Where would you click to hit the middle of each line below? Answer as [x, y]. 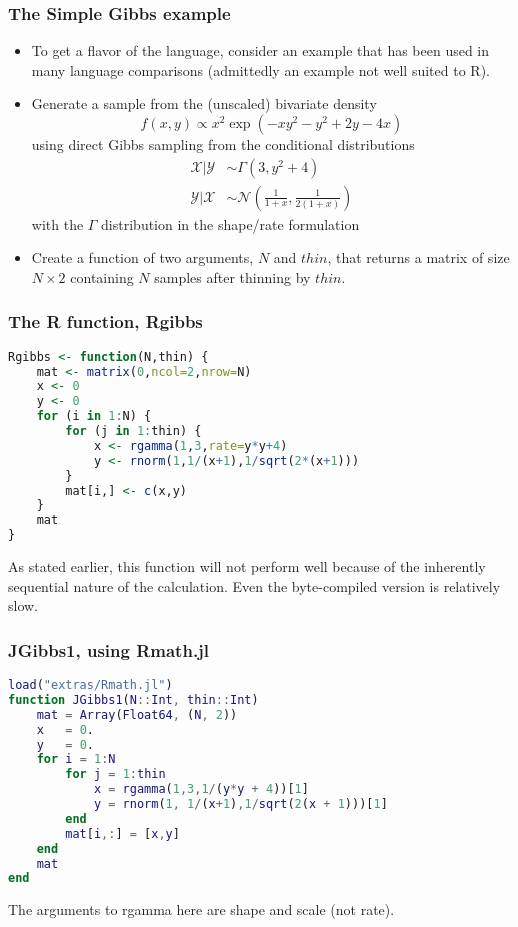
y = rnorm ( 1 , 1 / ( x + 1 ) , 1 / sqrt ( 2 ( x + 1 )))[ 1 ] [240, 804]
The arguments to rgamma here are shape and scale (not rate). [201, 909]
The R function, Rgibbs [105, 321]
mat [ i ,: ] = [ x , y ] [122, 833]
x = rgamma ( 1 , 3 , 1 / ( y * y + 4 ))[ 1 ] [201, 789]
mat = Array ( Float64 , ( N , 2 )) [137, 714]
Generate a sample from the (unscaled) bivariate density [204, 103]
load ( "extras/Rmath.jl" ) [90, 685]
